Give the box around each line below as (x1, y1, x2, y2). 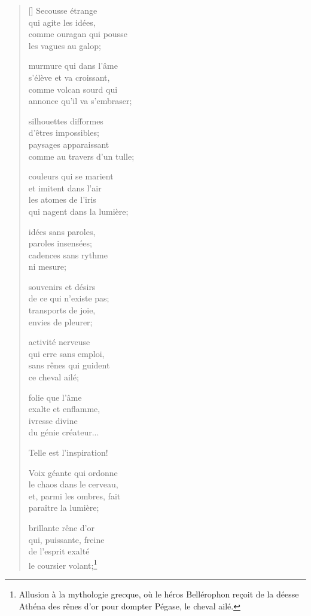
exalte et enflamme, (28, 402, 100, 415)
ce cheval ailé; (28, 371, 79, 383)
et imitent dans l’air (28, 181, 102, 194)
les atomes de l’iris (28, 193, 96, 206)
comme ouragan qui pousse (28, 28, 127, 40)
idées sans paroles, (28, 225, 96, 237)
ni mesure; (28, 260, 66, 273)
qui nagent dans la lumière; (28, 205, 129, 217)
